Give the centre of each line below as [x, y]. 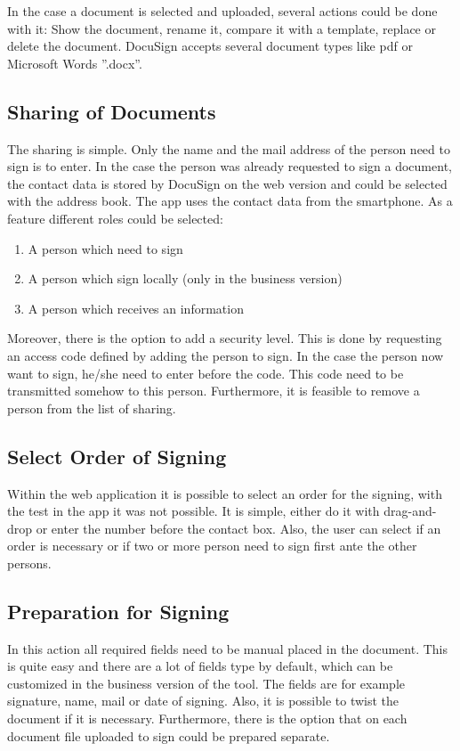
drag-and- [410, 511]
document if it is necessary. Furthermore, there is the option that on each [207, 718]
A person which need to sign [105, 248]
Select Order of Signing [117, 456]
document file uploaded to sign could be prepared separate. [169, 735]
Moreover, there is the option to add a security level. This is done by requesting [225, 338]
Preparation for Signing [118, 611]
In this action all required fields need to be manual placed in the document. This [227, 648]
